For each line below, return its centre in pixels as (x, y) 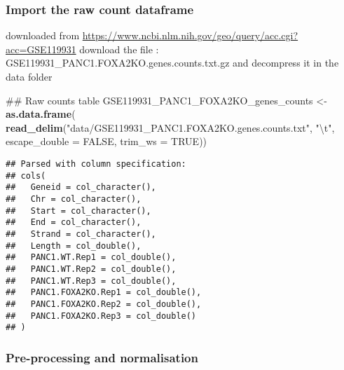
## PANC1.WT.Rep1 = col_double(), (91, 258)
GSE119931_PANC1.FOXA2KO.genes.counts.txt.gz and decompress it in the (172, 63)
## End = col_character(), (74, 222)
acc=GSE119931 (41, 49)
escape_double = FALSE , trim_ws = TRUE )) (106, 141)
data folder (29, 76)
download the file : (119, 49)
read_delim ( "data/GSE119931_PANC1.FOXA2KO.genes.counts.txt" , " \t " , (170, 127)
